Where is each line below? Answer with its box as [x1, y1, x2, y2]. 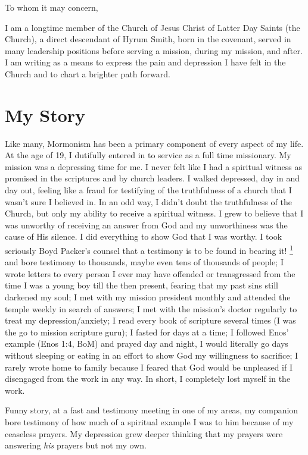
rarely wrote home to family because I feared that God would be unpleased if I [5, 360, 293, 373]
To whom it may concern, [5, 1, 98, 13]
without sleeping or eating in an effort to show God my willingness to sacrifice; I [5, 349, 298, 362]
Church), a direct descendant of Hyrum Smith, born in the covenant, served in [5, 33, 291, 45]
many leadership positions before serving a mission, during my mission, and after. [5, 44, 303, 57]
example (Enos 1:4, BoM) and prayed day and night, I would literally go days [5, 337, 288, 350]
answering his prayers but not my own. [5, 439, 147, 451]
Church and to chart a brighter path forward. [5, 67, 170, 80]
